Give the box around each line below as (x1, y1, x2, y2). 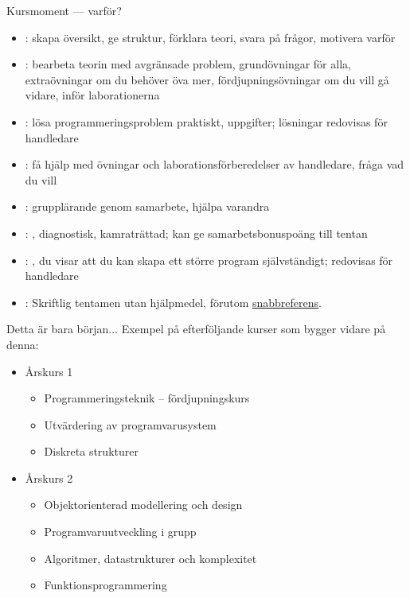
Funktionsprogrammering (44, 577, 167, 593)
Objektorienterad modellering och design (44, 496, 243, 513)
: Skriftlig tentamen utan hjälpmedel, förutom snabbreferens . (25, 293, 322, 310)
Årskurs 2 (25, 469, 73, 486)
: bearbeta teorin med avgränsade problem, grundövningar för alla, (25, 56, 351, 72)
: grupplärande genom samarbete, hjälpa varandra (25, 198, 270, 215)
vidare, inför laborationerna (25, 87, 160, 103)
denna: (6, 336, 39, 352)
